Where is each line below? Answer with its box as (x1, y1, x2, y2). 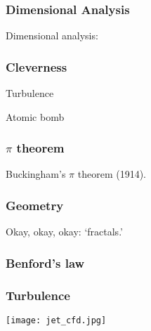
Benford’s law (6, 254, 85, 271)
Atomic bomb (6, 109, 65, 124)
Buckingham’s (6, 167, 66, 181)
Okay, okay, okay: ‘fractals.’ (6, 224, 123, 239)
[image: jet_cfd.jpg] (6, 315, 107, 325)
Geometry (6, 196, 64, 214)
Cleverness (6, 58, 67, 75)
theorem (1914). (77, 167, 147, 181)
